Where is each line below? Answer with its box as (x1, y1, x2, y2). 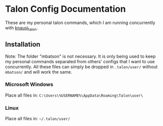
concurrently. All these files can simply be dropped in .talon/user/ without (5, 64, 158, 70)
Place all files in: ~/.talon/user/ (5, 116, 71, 122)
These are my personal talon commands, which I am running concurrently (5, 20, 156, 25)
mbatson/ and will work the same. (5, 69, 73, 75)
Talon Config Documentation (5, 3, 126, 15)
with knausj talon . (5, 25, 38, 32)
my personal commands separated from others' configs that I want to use (5, 58, 155, 64)
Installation (5, 40, 41, 49)
